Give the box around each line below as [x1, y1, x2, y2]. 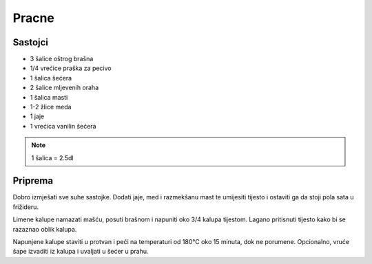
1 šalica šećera [30, 74, 72, 82]
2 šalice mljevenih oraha [30, 83, 99, 92]
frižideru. [12, 203, 39, 211]
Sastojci [12, 36, 48, 48]
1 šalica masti [30, 93, 68, 101]
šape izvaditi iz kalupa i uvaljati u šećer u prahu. [12, 247, 149, 256]
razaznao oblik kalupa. [12, 225, 77, 233]
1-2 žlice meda [30, 103, 72, 111]
